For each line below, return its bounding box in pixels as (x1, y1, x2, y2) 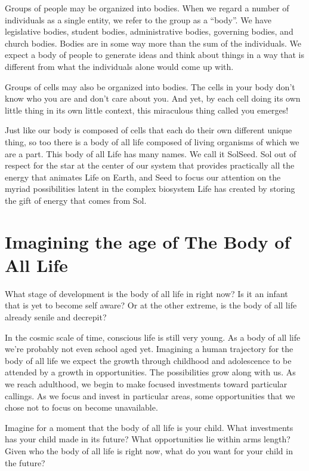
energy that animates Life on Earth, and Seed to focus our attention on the (5, 170, 281, 183)
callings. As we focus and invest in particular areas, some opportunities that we (5, 389, 295, 402)
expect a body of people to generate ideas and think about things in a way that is (5, 48, 304, 61)
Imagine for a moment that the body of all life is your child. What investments (5, 421, 293, 433)
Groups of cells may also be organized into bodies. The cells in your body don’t (5, 80, 295, 93)
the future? (5, 456, 45, 469)
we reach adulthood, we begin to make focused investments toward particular (5, 377, 288, 390)
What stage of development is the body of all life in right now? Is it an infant (5, 287, 288, 299)
